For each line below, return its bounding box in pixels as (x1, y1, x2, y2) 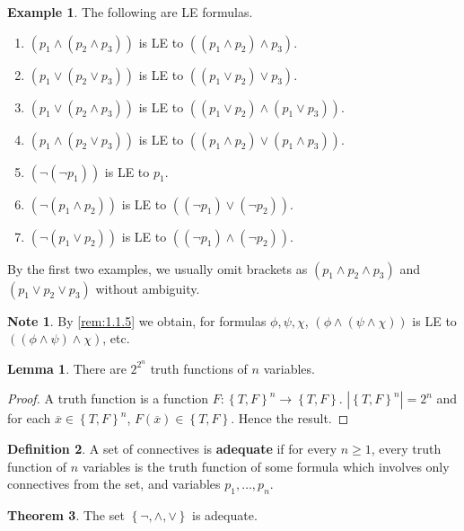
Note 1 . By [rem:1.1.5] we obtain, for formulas (7, 311, 267, 330)
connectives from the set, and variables (7, 474, 221, 493)
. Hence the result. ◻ (231, 409, 349, 428)
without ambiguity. (95, 279, 200, 297)
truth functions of (150, 358, 248, 377)
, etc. (102, 329, 130, 348)
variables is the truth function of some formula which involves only (82, 456, 450, 475)
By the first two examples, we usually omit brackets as (7, 259, 308, 278)
